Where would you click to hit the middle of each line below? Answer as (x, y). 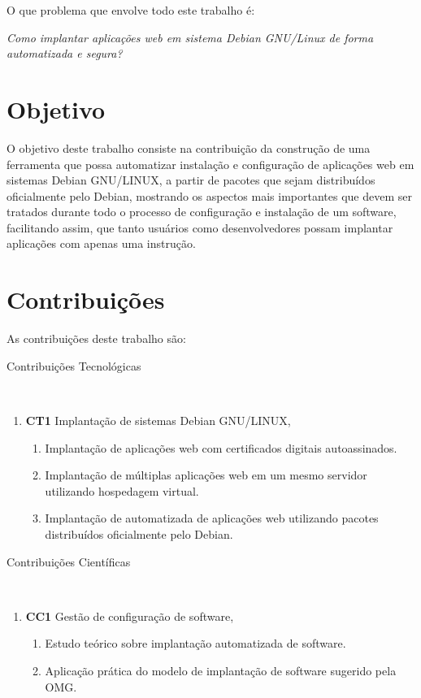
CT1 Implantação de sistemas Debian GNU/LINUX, (158, 420)
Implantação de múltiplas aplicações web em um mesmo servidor (206, 475)
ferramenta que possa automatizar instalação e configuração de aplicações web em (210, 164)
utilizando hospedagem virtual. (122, 490)
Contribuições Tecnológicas (74, 365)
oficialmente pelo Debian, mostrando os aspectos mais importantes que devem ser (209, 195)
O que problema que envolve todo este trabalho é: (131, 10)
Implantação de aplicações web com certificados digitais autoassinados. (221, 447)
